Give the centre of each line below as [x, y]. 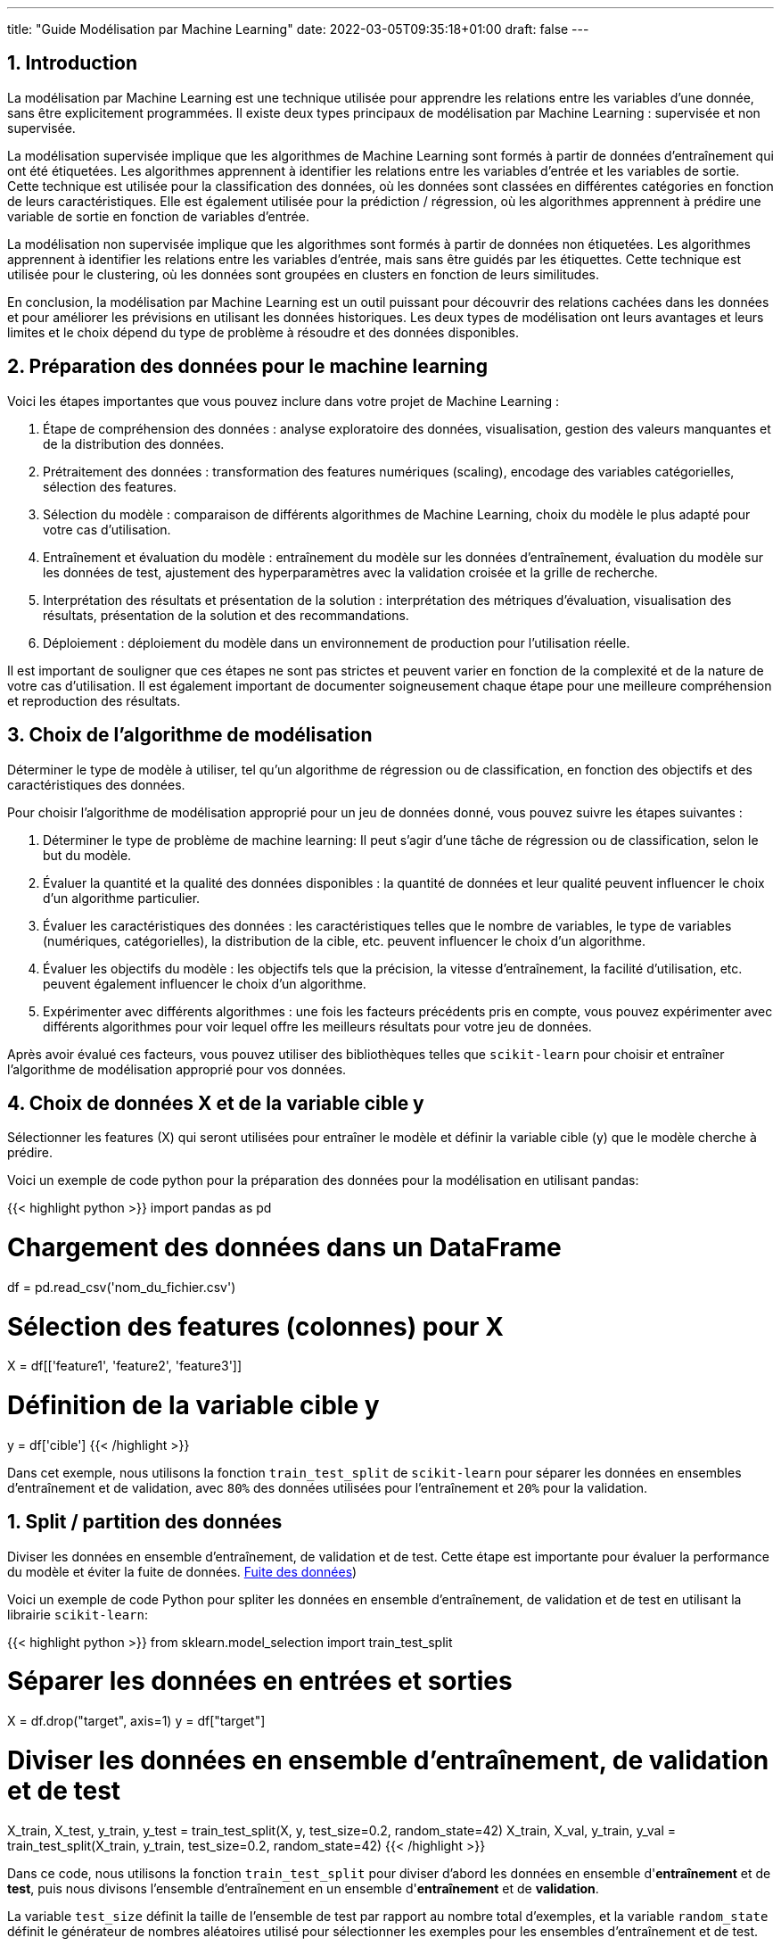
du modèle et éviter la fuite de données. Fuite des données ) [182, 1571]
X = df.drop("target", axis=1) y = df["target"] [136, 1721]
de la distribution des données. [134, 443]
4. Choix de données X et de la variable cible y [216, 1103]
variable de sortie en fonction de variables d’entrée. [158, 216]
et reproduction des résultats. [94, 700]
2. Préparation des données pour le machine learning [247, 367]
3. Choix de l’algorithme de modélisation [190, 735]
